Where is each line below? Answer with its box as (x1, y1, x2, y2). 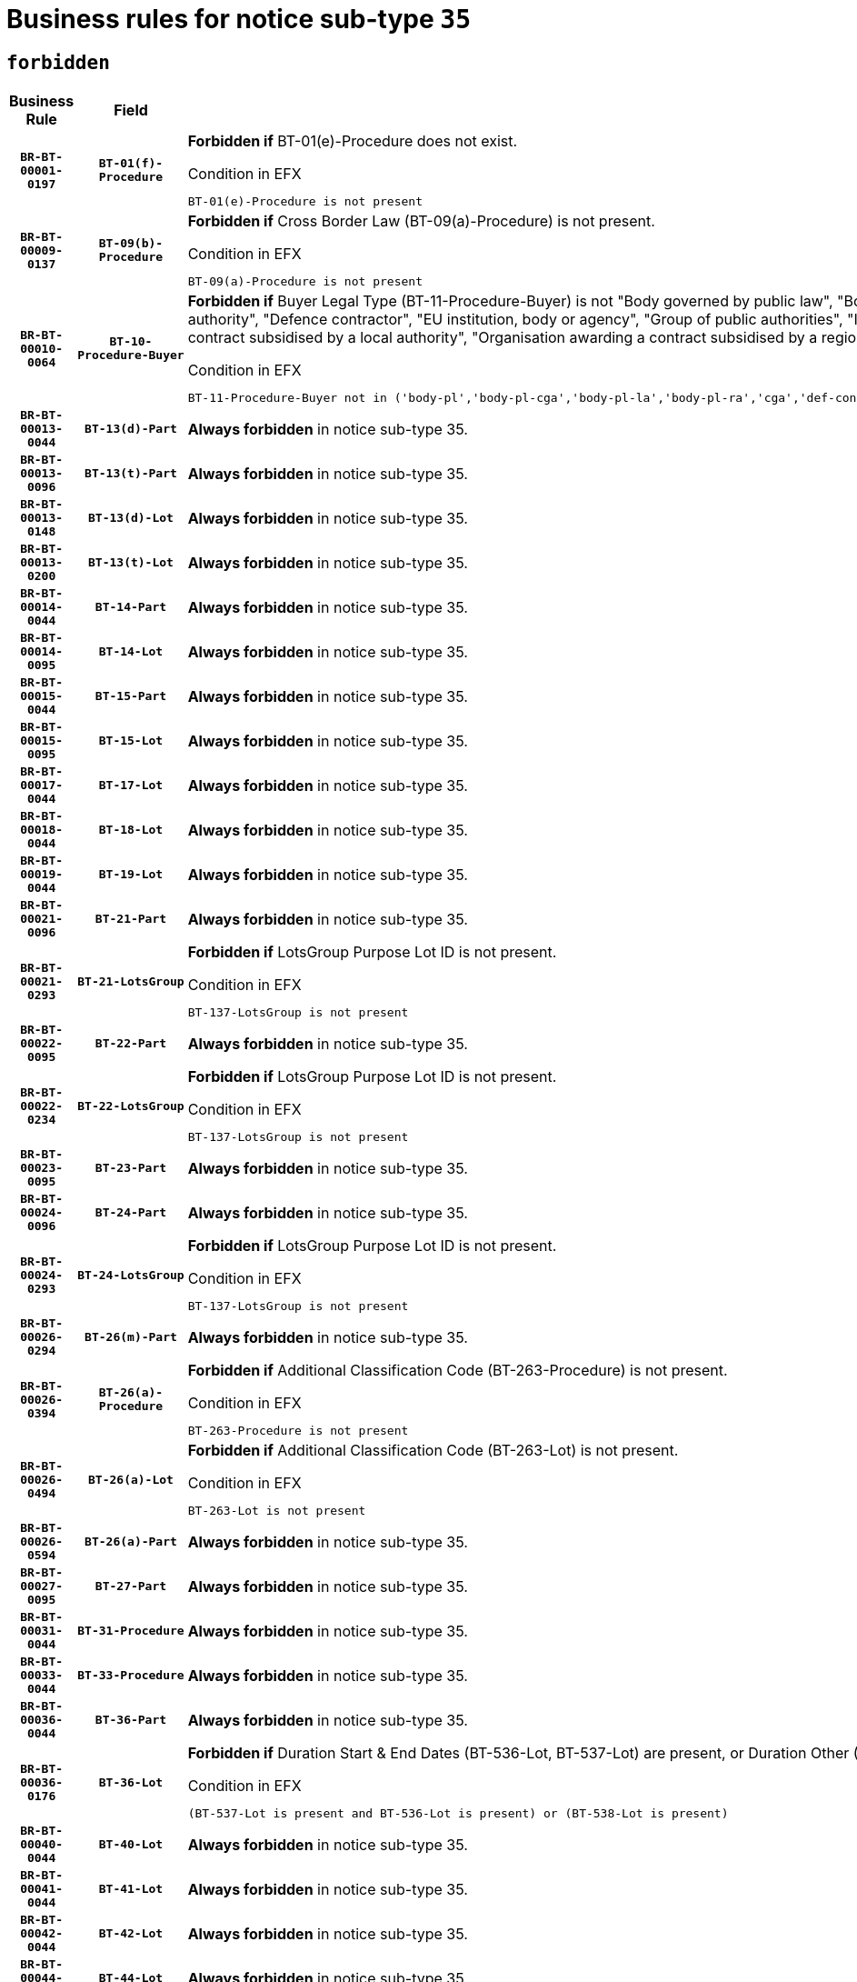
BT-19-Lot (98, 867, 164, 882)
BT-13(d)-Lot (88, 511, 174, 526)
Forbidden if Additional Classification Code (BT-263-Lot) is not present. (187, 1441, 679, 1460)
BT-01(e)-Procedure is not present (187, 195, 423, 209)
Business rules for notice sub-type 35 (6, 4, 471, 35)
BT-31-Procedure (77, 1624, 184, 1638)
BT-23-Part (95, 1161, 167, 1176)
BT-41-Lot (98, 1882, 164, 1897)
